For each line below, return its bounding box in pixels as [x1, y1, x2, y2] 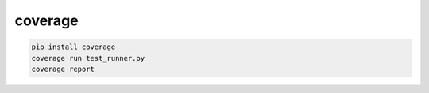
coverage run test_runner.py [31, 54, 145, 62]
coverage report [31, 64, 95, 73]
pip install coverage [31, 43, 116, 51]
